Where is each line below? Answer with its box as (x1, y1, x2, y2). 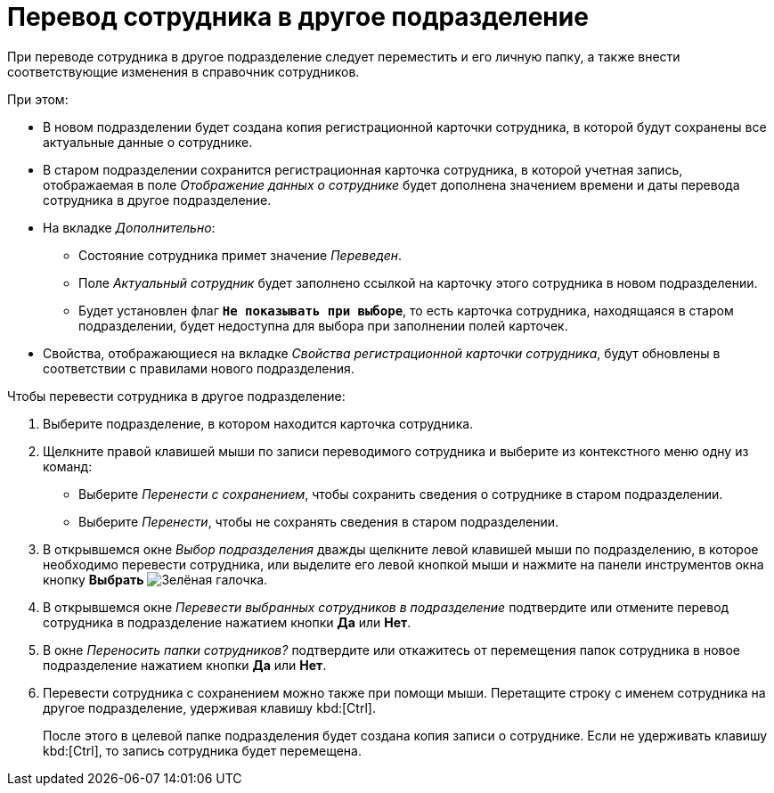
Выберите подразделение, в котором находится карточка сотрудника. (43, 415, 474, 431)
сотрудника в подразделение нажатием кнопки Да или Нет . (43, 614, 411, 630)
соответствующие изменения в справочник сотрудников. (7, 63, 360, 79)
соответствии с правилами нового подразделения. (43, 360, 354, 376)
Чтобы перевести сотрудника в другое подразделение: (7, 388, 346, 404)
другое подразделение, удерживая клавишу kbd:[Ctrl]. (43, 699, 376, 715)
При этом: (7, 91, 69, 107)
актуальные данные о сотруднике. (43, 134, 253, 150)
